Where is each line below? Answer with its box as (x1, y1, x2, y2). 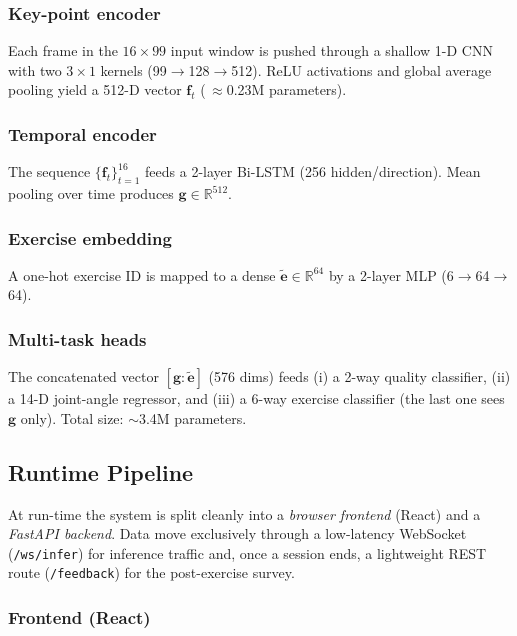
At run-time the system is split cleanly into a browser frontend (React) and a (8, 503, 481, 524)
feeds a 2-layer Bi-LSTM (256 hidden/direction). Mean (145, 161, 481, 182)
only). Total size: (20, 407, 124, 428)
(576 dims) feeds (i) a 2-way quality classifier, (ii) (208, 366, 511, 387)
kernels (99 (100, 59, 167, 80)
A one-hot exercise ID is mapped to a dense (8, 264, 276, 285)
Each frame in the (8, 40, 118, 61)
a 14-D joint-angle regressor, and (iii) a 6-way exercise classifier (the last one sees (8, 388, 505, 409)
